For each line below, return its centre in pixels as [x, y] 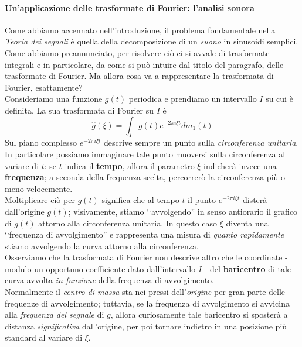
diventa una [247, 223]
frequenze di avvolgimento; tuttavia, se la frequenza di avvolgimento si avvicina [147, 303]
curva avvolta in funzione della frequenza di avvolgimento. [110, 280]
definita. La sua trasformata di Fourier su [79, 110]
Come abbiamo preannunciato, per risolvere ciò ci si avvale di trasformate [137, 52]
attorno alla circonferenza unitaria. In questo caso [128, 223]
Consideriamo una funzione [54, 99]
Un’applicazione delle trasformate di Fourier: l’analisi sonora [130, 7]
